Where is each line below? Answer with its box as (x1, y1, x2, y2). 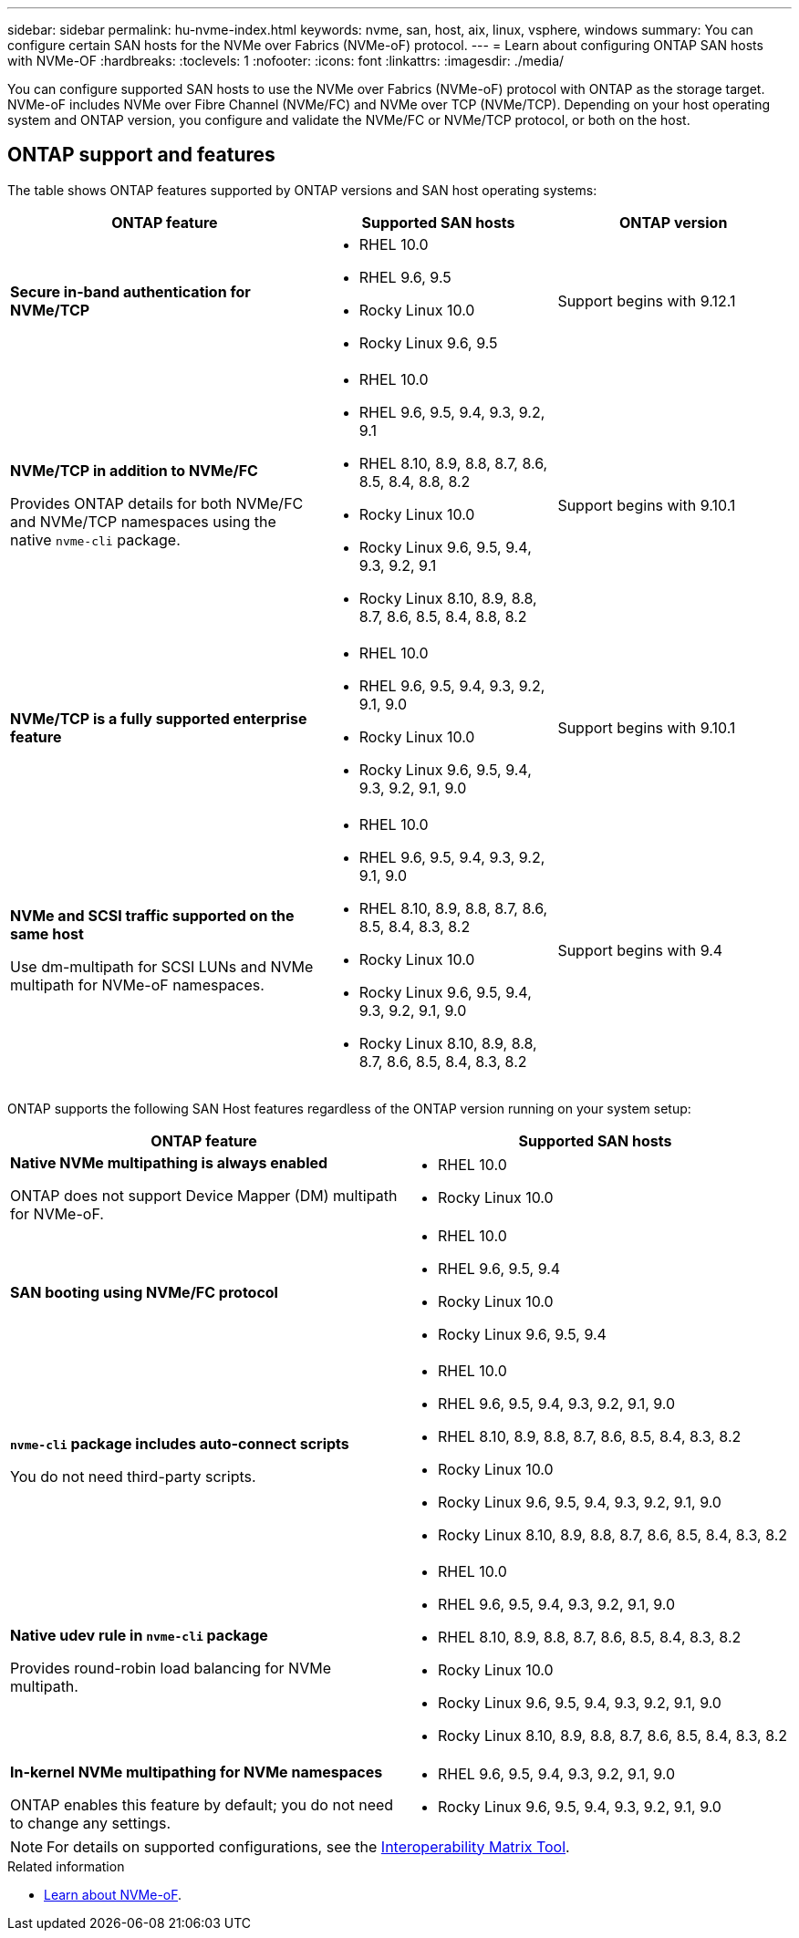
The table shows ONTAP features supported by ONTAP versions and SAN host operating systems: (7, 181, 597, 198)
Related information (7, 1858, 125, 1874)
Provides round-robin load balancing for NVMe (10, 1658, 331, 1677)
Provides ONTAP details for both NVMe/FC (10, 493, 304, 513)
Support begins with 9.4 (557, 940, 723, 959)
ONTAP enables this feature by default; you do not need (10, 1795, 394, 1814)
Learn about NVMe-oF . (44, 1886, 182, 1902)
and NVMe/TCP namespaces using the (10, 512, 276, 531)
